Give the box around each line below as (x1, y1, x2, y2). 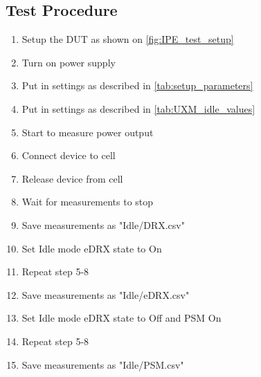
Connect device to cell (21, 148, 116, 163)
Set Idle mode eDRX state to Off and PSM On (21, 311, 222, 325)
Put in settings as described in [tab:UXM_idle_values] (21, 101, 255, 116)
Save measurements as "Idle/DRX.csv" (21, 217, 185, 232)
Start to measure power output (21, 125, 154, 139)
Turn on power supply (21, 55, 116, 69)
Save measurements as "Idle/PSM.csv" (21, 357, 184, 371)
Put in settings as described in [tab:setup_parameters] (21, 78, 253, 93)
